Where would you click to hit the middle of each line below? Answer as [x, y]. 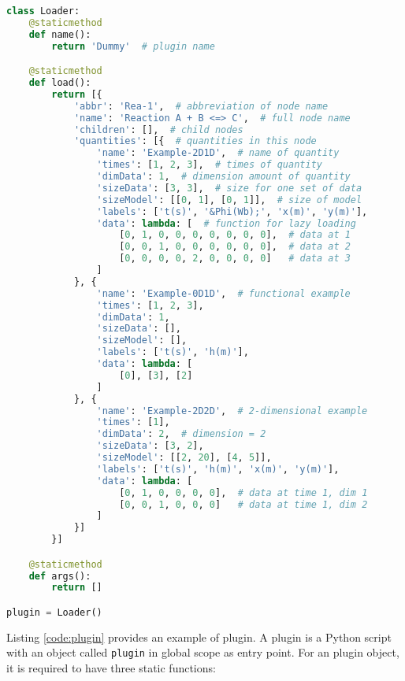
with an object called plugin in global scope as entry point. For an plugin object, [203, 652]
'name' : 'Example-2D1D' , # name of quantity [218, 153]
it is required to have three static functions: [111, 668]
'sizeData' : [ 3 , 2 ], [150, 446]
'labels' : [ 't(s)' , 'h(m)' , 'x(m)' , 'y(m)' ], [218, 469]
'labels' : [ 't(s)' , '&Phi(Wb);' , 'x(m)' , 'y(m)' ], [232, 211]
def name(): [60, 34]
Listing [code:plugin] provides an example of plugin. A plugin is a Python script [199, 637]
